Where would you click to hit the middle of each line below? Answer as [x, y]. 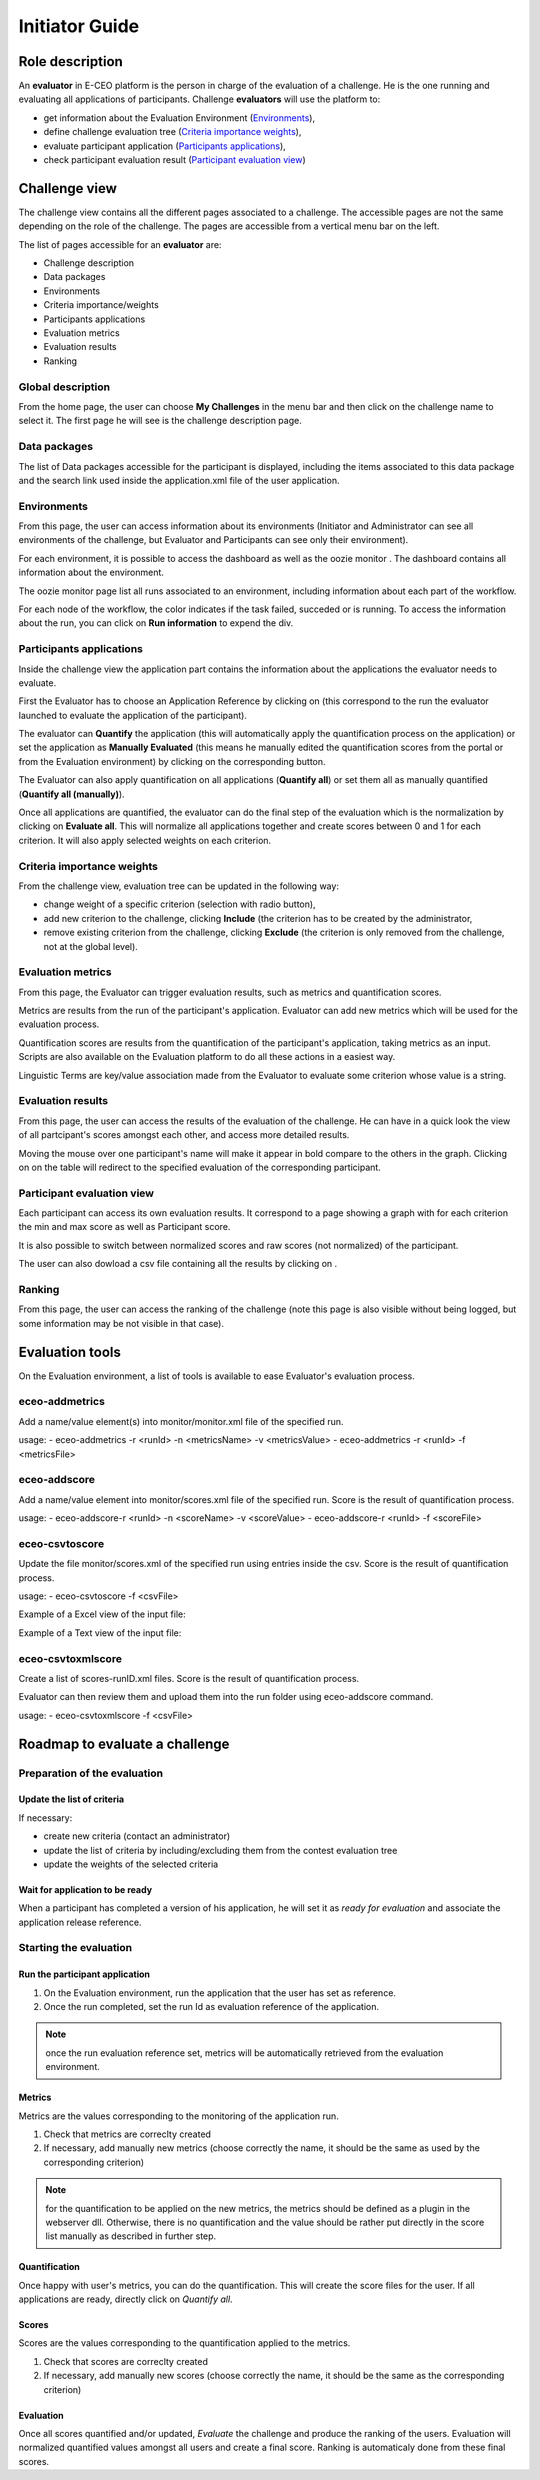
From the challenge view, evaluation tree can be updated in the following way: [179, 886]
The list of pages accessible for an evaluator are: [120, 244]
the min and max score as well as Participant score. [124, 1227]
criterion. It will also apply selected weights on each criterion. [145, 840]
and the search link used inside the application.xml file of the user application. [179, 480]
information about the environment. [91, 572]
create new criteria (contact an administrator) [137, 1836]
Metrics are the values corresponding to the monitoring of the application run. [178, 2116]
